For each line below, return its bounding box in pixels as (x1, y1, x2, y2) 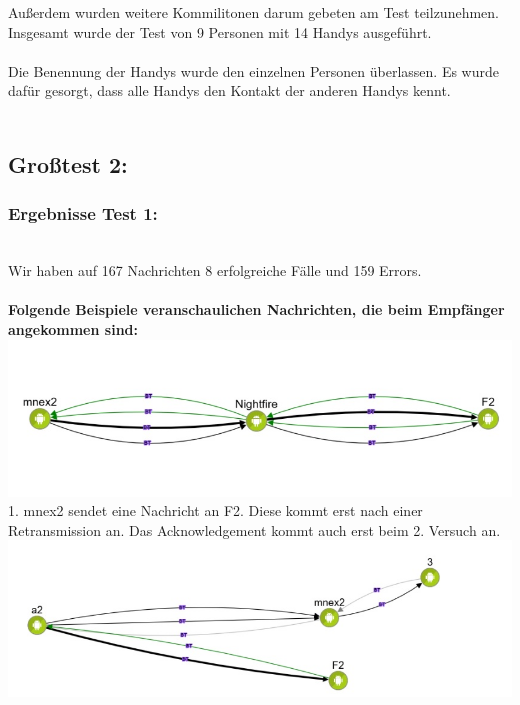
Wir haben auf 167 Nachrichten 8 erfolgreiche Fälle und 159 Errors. (8, 260, 422, 281)
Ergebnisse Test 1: (8, 201, 158, 226)
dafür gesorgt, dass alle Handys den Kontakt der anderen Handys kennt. (8, 80, 451, 101)
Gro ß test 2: (8, 148, 128, 179)
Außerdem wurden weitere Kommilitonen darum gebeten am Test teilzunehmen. (8, 2, 499, 22)
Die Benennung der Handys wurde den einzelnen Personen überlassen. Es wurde (8, 60, 499, 81)
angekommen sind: (8, 318, 138, 339)
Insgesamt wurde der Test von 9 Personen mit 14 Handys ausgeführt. (8, 21, 432, 42)
